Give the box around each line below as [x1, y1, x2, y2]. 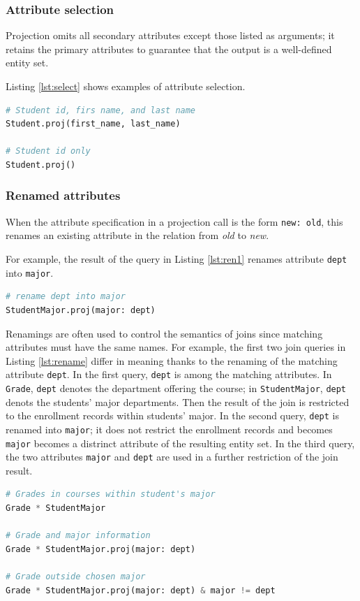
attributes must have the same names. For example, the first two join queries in [6, 340, 346, 354]
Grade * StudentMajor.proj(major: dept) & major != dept [6, 585, 276, 595]
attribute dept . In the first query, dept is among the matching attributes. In [6, 367, 332, 382]
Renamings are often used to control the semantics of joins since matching [6, 326, 323, 340]
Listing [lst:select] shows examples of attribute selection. [6, 79, 246, 93]
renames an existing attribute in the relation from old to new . [6, 228, 269, 242]
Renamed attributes [6, 187, 121, 204]
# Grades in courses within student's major [6, 489, 216, 500]
